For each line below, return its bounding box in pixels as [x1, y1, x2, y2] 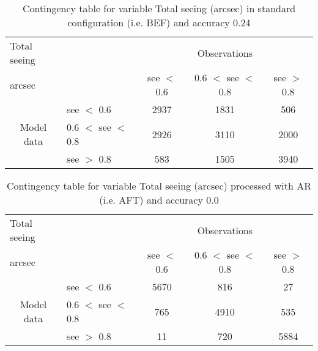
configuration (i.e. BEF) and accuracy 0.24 [67, 15, 251, 29]
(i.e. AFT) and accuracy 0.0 [99, 193, 219, 207]
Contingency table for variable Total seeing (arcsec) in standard [22, 1, 296, 15]
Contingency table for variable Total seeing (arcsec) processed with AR [6, 179, 312, 193]
